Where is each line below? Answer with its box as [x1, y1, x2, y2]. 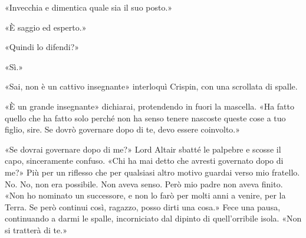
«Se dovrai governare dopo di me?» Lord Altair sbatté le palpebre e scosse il [5, 143, 281, 155]
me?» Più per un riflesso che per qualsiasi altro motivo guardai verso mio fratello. [5, 166, 300, 178]
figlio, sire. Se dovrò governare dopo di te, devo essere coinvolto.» [5, 123, 241, 135]
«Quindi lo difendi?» [5, 41, 80, 53]
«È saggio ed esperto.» [5, 21, 87, 33]
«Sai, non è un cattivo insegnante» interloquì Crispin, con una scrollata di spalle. [5, 80, 298, 92]
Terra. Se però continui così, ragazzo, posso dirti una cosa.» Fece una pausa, [5, 200, 281, 213]
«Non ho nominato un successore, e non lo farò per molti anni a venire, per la [5, 189, 286, 201]
